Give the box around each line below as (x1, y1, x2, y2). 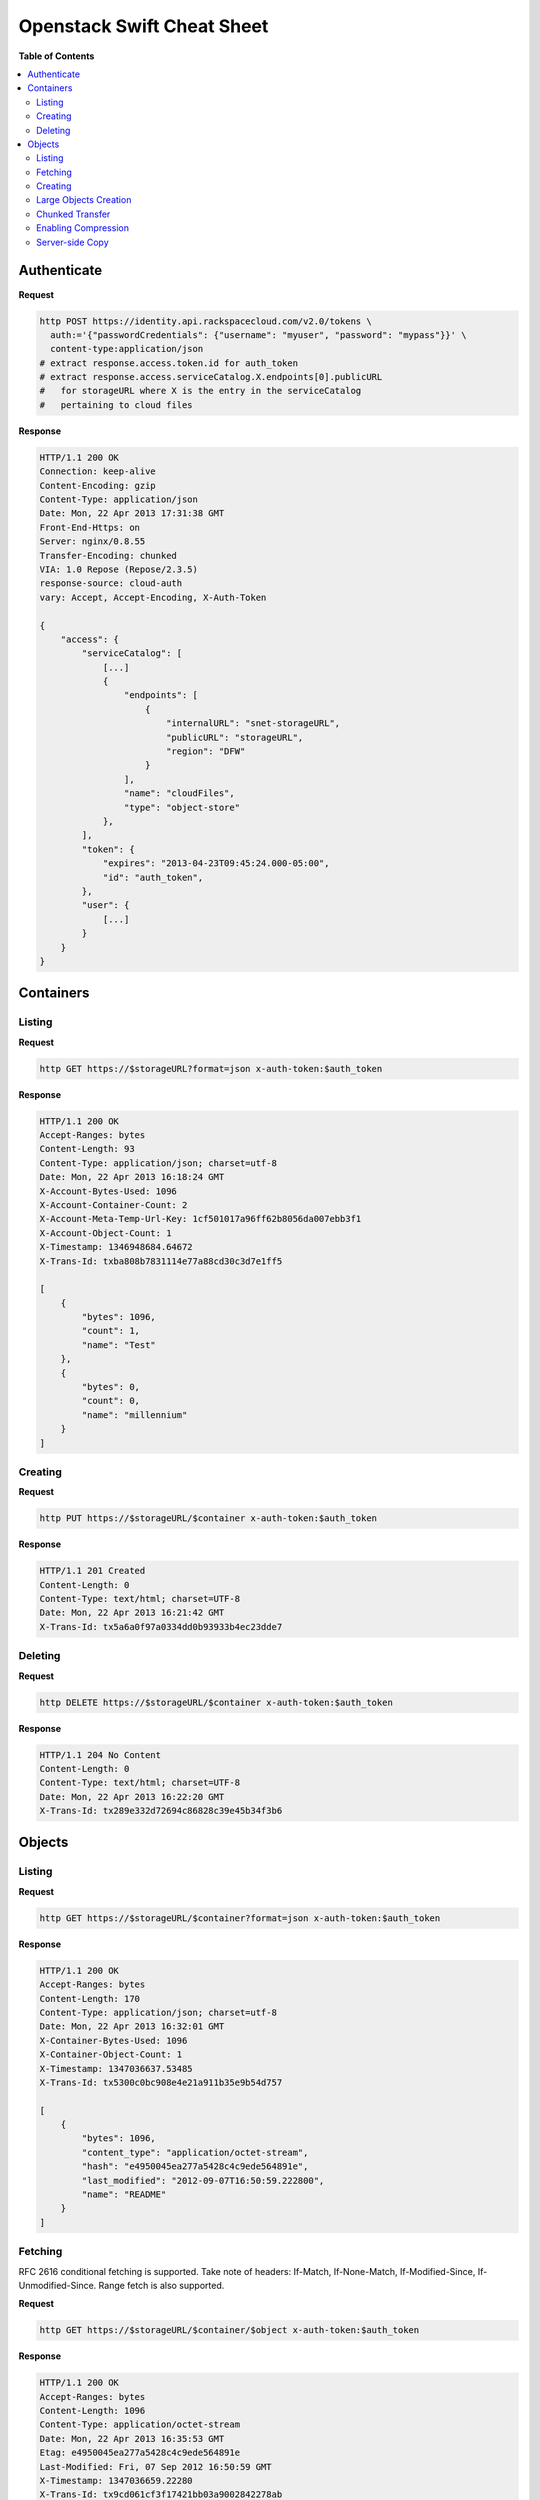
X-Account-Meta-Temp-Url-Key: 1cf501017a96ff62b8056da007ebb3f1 (39, 1213, 362, 1225)
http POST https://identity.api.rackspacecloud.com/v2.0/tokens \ (39, 315, 372, 327)
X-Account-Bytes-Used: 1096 (39, 1185, 177, 1197)
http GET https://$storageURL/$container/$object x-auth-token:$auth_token (39, 2325, 420, 2336)
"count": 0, (81, 1395, 140, 1407)
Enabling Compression (36, 222, 130, 234)
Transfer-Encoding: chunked (39, 550, 177, 561)
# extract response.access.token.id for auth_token (39, 357, 299, 369)
